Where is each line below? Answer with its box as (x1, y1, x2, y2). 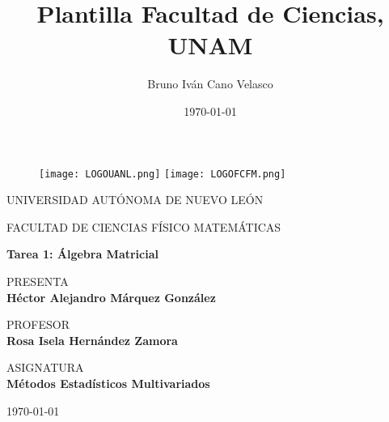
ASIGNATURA (6, 359, 84, 376)
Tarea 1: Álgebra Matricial (6, 245, 159, 262)
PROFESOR (6, 316, 70, 333)
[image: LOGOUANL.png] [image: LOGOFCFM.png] (39, 168, 286, 180)
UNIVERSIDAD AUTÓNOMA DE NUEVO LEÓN (6, 191, 264, 208)
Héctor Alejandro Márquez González (6, 288, 216, 305)
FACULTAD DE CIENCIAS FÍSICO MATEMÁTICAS (6, 218, 281, 235)
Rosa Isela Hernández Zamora (6, 331, 178, 348)
